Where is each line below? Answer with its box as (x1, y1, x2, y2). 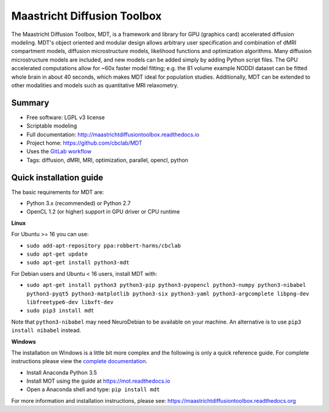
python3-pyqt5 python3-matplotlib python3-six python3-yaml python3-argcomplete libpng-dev (26, 290, 310, 297)
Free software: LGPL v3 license (26, 114, 105, 121)
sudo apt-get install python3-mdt (26, 259, 130, 266)
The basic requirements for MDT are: (11, 188, 104, 195)
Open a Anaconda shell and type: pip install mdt (26, 386, 160, 393)
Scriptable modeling (26, 122, 77, 129)
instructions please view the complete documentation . (11, 358, 147, 365)
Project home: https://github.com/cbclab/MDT (26, 139, 143, 146)
